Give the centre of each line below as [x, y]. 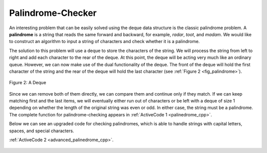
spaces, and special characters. [42, 131]
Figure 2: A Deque [28, 83]
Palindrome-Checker [53, 13]
